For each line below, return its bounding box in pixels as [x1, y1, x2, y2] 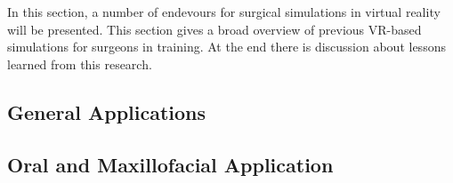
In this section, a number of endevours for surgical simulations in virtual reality [7, 3, 441, 20]
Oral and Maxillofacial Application [7, 150, 334, 178]
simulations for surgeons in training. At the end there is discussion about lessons [7, 37, 446, 56]
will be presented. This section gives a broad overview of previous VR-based [7, 20, 422, 38]
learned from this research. [7, 54, 152, 73]
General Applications [7, 98, 206, 125]
